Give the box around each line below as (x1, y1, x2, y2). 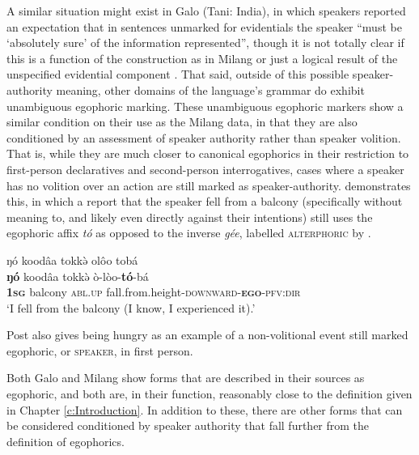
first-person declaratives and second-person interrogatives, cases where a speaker (6, 160, 404, 177)
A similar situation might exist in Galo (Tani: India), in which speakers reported (6, 2, 406, 19)
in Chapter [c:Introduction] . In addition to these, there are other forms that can (6, 401, 403, 418)
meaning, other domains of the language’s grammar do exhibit (56, 81, 365, 98)
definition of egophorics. (6, 432, 125, 449)
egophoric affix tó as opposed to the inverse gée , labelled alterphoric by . (6, 224, 371, 241)
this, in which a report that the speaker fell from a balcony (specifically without (6, 193, 403, 210)
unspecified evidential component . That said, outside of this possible (6, 66, 349, 83)
